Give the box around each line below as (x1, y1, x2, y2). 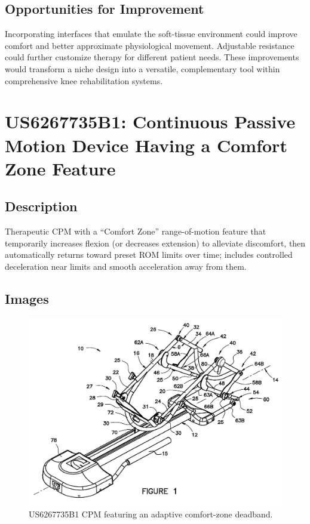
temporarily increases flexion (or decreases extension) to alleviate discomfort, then (5, 236, 306, 249)
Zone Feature (5, 156, 116, 180)
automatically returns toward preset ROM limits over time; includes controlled (5, 248, 293, 261)
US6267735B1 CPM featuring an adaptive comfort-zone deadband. (29, 508, 273, 520)
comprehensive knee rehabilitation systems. (5, 74, 163, 87)
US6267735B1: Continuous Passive (5, 109, 296, 134)
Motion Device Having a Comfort (5, 132, 287, 157)
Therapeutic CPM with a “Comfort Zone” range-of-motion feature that (5, 225, 266, 238)
